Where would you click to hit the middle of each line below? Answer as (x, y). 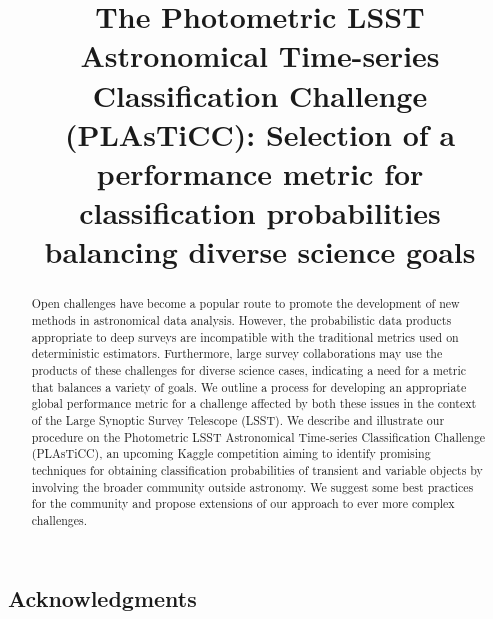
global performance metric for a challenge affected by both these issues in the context (254, 403)
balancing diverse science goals (260, 251)
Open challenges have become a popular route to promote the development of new (245, 303)
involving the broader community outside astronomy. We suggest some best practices (252, 486)
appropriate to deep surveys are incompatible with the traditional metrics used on (245, 336)
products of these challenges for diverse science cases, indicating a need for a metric (249, 369)
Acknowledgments (102, 598)
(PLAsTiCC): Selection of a (260, 133)
